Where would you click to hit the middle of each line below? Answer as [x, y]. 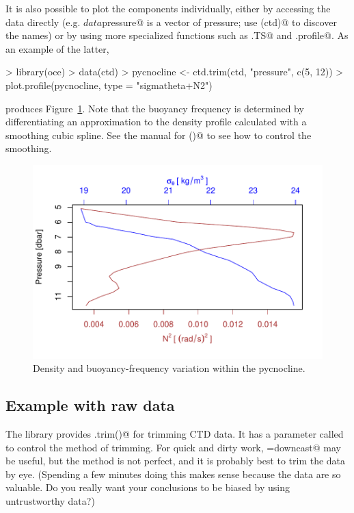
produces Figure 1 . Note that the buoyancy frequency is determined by [155, 108]
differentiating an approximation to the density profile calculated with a [156, 122]
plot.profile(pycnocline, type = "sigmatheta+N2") [109, 85]
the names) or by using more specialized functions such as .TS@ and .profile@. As [177, 35]
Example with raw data [90, 405]
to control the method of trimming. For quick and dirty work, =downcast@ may [173, 447]
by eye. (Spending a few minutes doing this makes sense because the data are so [173, 474]
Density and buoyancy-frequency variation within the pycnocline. [169, 368]
